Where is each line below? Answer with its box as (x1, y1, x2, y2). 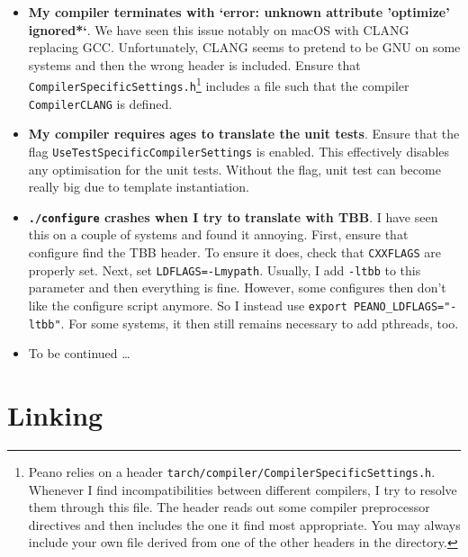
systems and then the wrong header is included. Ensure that (28, 55, 361, 74)
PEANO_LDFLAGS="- (353, 300, 457, 313)
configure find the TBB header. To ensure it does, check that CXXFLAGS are (28, 243, 441, 262)
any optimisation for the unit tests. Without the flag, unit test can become (28, 159, 441, 178)
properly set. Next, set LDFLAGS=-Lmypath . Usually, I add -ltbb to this (28, 260, 421, 279)
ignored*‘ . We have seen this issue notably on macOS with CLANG (28, 20, 409, 39)
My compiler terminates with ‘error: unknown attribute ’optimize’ (28, 3, 450, 21)
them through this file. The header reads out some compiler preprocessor (28, 498, 430, 517)
